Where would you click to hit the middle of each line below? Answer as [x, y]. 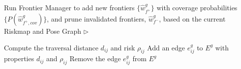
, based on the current [192, 19]
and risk [123, 47]
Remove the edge [95, 58]
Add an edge [166, 47]
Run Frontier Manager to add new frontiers [69, 7]
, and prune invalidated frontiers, [96, 19]
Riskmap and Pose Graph [43, 31]
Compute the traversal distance [51, 47]
